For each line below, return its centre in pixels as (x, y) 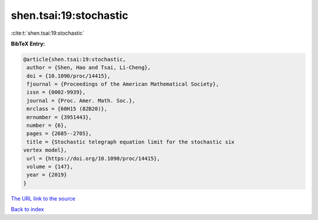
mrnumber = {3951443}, (59, 117)
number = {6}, (47, 126)
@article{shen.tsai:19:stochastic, (74, 59)
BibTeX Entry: (28, 44)
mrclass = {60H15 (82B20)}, (67, 109)
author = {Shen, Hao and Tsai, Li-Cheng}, (89, 68)
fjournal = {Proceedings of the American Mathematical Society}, (123, 84)
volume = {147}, (50, 167)
